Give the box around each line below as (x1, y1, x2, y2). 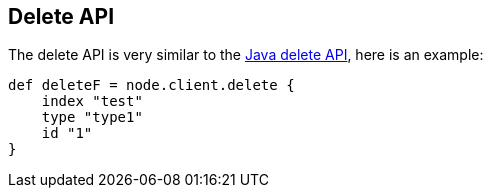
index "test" (41, 93, 143, 110)
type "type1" (41, 109, 143, 126)
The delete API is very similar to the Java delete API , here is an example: (8, 46, 484, 64)
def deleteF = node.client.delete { (8, 77, 295, 94)
